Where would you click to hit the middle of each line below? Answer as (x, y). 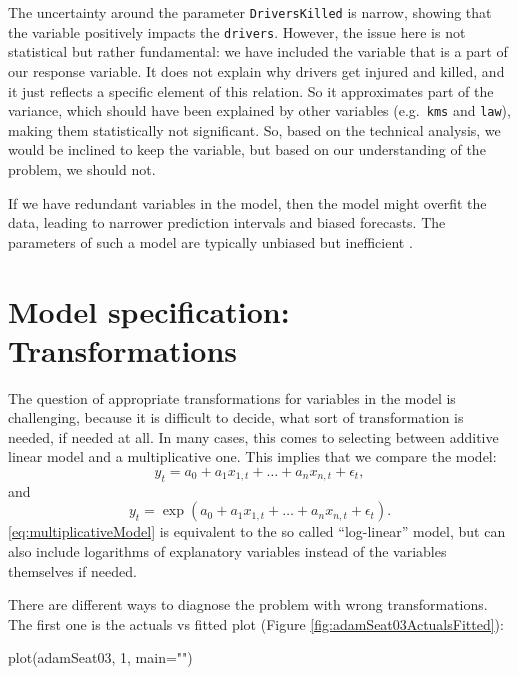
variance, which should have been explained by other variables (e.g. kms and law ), (259, 110)
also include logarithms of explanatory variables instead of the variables (227, 550)
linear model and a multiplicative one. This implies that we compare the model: (252, 456)
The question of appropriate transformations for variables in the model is (232, 397)
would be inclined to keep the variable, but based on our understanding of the (247, 149)
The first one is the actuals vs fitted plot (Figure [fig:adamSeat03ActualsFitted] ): (256, 623)
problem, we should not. (82, 168)
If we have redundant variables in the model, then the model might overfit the (247, 202)
